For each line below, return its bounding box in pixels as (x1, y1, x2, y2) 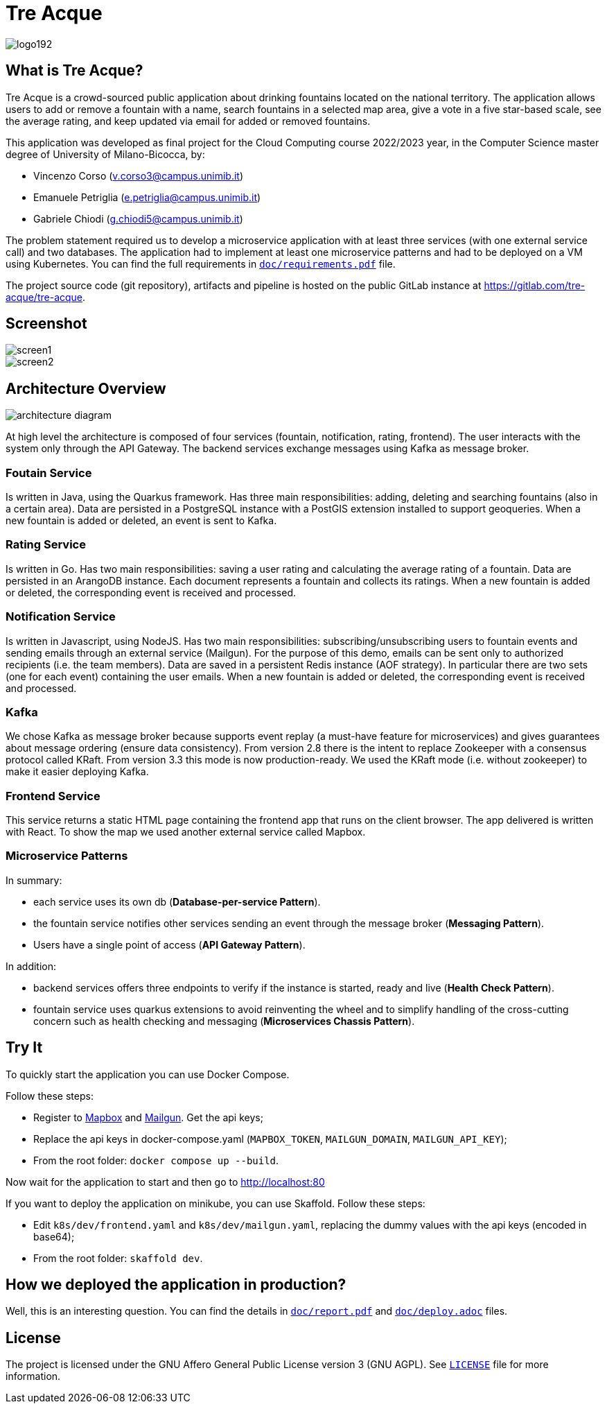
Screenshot (6, 315, 87, 333)
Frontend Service (6, 788, 100, 803)
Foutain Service (6, 465, 92, 480)
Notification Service (6, 610, 116, 624)
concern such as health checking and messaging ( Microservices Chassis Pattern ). (33, 1014, 415, 1027)
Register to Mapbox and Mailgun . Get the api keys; (33, 1111, 263, 1123)
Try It (6, 1039, 43, 1057)
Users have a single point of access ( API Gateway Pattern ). (33, 938, 306, 951)
